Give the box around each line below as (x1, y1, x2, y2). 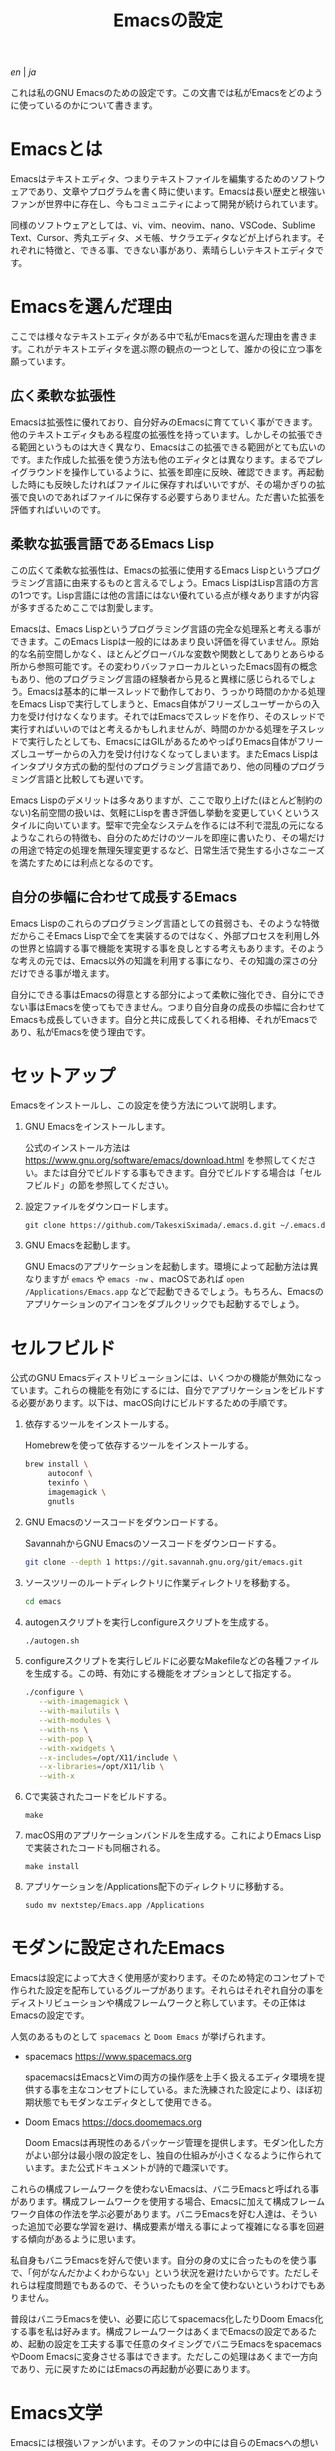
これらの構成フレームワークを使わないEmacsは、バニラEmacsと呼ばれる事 (10, 2183, 320, 2195)
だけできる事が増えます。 (10, 967, 115, 979)
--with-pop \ (38, 1734, 93, 1744)
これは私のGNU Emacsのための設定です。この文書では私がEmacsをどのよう (10, 87, 323, 99)
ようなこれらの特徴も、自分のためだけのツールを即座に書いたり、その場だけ (10, 831, 326, 843)
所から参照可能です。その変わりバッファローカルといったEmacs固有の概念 (10, 660, 318, 672)
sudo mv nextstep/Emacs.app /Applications (24, 1901, 205, 1911)
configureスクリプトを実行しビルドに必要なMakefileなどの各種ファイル (24, 1655, 320, 1667)
